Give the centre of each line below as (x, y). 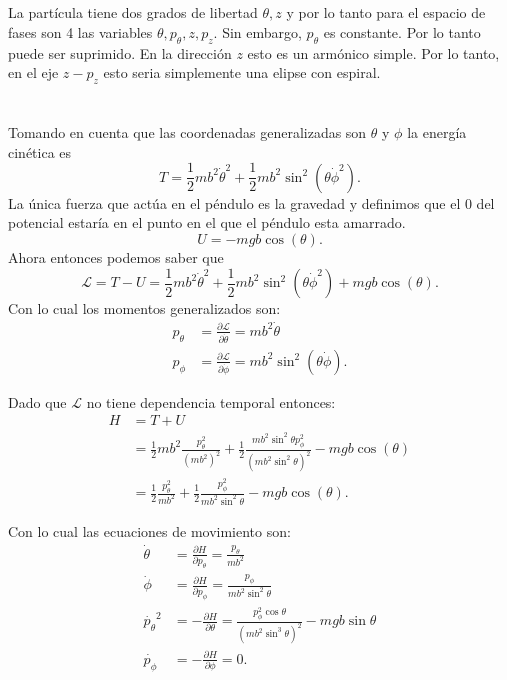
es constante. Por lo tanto (402, 31)
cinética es (40, 151)
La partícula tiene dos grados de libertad (133, 12)
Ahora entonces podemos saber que (116, 257)
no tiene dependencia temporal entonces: (211, 401)
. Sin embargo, (257, 31)
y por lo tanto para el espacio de (386, 12)
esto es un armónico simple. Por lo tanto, (373, 52)
